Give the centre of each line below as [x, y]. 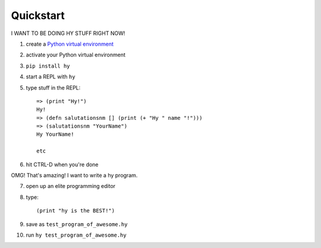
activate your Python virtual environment [76, 55]
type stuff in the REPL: [53, 88]
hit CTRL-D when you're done [62, 164]
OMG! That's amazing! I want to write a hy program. [74, 176]
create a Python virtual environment [70, 44]
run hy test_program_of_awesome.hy [76, 235]
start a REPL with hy [51, 77]
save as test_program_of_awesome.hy [77, 224]
